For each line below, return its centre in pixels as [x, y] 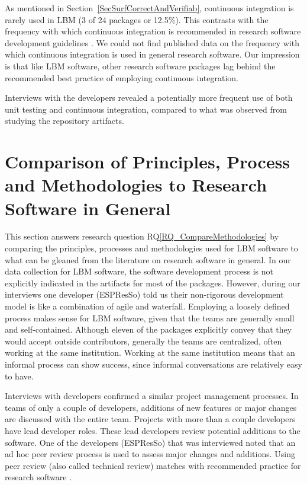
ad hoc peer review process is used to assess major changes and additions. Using [150, 454]
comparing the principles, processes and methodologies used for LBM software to [151, 248]
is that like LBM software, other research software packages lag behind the [140, 66]
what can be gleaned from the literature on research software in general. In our [148, 259]
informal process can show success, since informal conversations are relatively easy [153, 364]
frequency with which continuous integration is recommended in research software [153, 31]
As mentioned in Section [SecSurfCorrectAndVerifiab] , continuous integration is [149, 8]
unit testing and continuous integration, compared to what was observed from [146, 109]
